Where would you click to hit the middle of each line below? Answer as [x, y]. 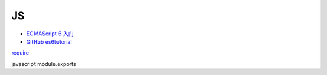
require [20, 53]
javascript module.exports [44, 64]
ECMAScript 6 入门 [50, 34]
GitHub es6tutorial [49, 41]
